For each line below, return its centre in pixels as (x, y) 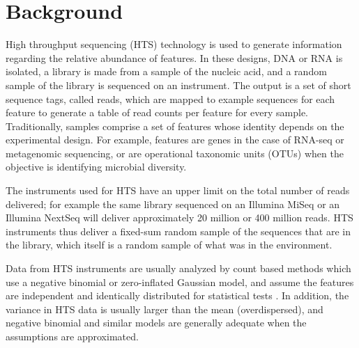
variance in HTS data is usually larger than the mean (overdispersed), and (165, 309)
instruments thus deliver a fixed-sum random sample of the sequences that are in (178, 231)
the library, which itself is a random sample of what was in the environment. (169, 245)
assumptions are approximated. (72, 336)
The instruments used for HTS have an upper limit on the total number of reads (178, 190)
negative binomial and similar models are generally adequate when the (156, 323)
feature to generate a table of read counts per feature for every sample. (157, 112)
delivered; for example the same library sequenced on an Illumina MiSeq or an (173, 204)
